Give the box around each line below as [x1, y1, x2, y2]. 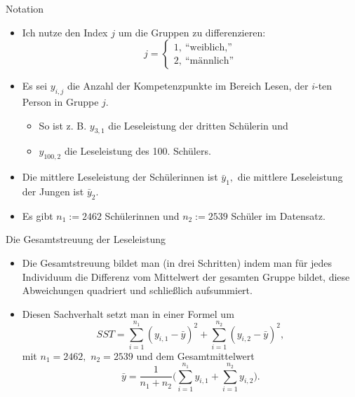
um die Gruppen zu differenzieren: [118, 25, 266, 39]
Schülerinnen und [105, 208, 180, 223]
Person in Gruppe [22, 94, 99, 109]
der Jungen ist [22, 183, 84, 198]
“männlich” [185, 55, 234, 66]
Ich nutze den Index [22, 25, 108, 39]
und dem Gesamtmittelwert [136, 348, 255, 363]
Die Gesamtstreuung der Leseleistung [6, 232, 166, 246]
